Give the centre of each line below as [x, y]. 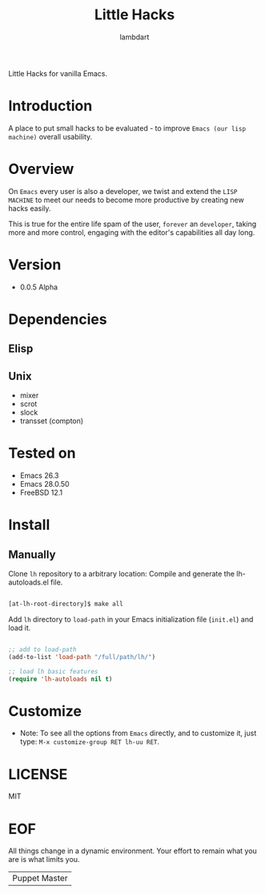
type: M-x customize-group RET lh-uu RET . [90, 742]
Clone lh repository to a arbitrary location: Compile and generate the [121, 574]
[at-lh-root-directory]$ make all [66, 604]
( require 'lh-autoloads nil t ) [60, 679]
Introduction [50, 106]
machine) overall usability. [50, 136]
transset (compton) [52, 421]
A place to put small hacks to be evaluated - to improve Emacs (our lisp [127, 128]
